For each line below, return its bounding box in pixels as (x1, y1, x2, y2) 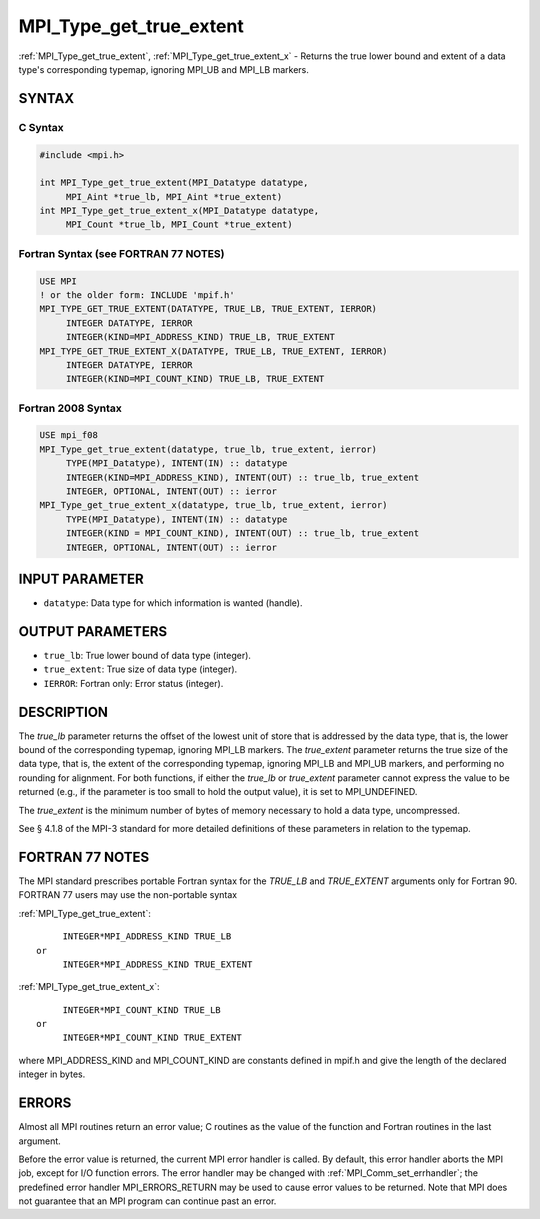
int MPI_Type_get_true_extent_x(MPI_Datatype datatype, (39, 205, 320, 217)
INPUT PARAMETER (18, 571, 144, 587)
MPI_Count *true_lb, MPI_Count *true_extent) (65, 219, 294, 230)
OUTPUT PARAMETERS (18, 623, 168, 640)
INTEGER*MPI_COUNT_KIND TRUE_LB (62, 1004, 222, 1015)
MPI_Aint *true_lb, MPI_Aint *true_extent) (65, 191, 283, 202)
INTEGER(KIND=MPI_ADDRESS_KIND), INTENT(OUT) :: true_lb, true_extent (65, 471, 420, 483)
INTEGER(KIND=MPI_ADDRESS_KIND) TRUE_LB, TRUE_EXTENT (65, 331, 335, 343)
